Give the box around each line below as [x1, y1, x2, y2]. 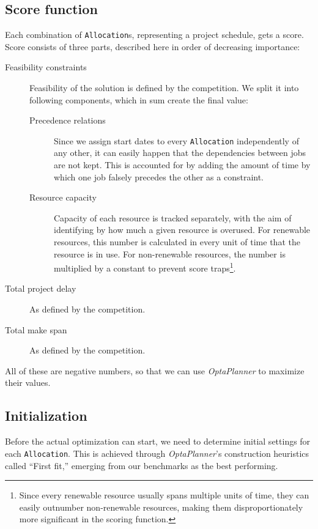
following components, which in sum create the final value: [29, 93, 248, 106]
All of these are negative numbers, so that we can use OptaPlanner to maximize [5, 364, 305, 377]
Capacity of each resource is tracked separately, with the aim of [54, 211, 292, 224]
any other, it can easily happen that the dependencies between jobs [54, 146, 306, 159]
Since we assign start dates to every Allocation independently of [54, 134, 299, 147]
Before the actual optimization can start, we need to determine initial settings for [5, 435, 311, 448]
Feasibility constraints [5, 61, 87, 73]
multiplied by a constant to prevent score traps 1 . [54, 260, 236, 274]
